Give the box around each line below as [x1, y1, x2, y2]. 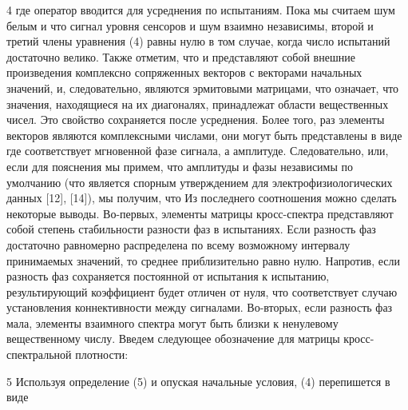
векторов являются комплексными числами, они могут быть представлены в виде [6, 126, 402, 143]
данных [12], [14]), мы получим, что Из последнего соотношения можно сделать [6, 189, 397, 206]
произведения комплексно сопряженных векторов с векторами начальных [6, 64, 362, 81]
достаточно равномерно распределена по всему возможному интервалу [6, 236, 351, 253]
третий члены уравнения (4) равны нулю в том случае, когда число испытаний [6, 33, 390, 50]
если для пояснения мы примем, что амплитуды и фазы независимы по [6, 157, 354, 174]
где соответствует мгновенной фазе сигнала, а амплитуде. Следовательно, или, [6, 142, 389, 159]
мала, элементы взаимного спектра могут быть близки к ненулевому [6, 314, 339, 331]
